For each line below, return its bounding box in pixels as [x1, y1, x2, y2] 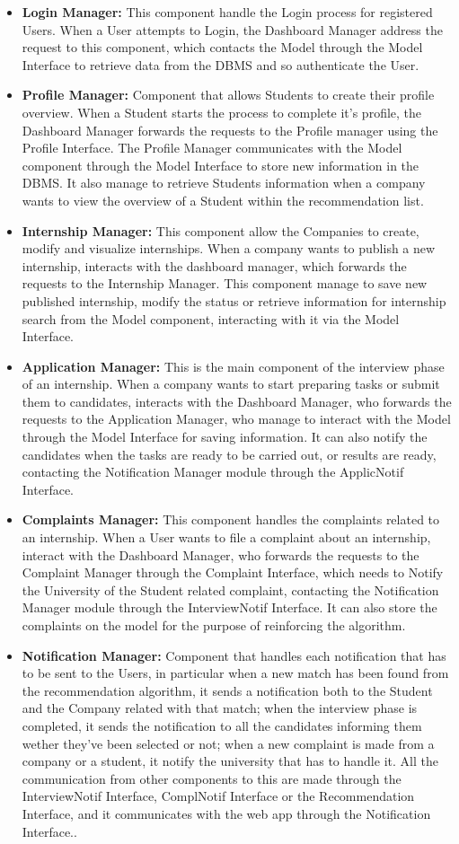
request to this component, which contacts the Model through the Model [22, 38, 423, 57]
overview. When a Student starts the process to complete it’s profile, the [22, 102, 422, 121]
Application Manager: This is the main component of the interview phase [22, 356, 445, 375]
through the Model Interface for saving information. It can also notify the [22, 427, 428, 446]
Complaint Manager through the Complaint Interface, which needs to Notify [22, 563, 444, 582]
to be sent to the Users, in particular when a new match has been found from [22, 664, 449, 682]
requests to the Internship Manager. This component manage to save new [22, 274, 428, 293]
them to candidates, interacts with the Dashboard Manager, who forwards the [22, 391, 452, 410]
